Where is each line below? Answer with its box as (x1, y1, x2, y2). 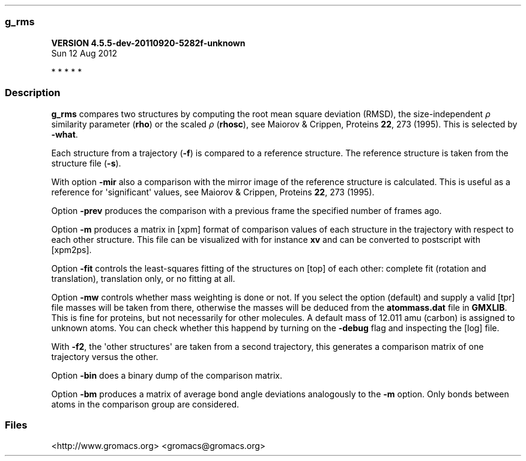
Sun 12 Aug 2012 (51, 47, 118, 58)
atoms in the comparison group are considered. (51, 398, 240, 409)
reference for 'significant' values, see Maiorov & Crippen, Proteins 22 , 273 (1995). (51, 186, 375, 197)
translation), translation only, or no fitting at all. (51, 273, 235, 284)
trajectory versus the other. (51, 351, 159, 362)
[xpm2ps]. (51, 244, 92, 255)
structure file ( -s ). (51, 157, 121, 168)
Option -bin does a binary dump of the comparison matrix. (51, 370, 283, 380)
